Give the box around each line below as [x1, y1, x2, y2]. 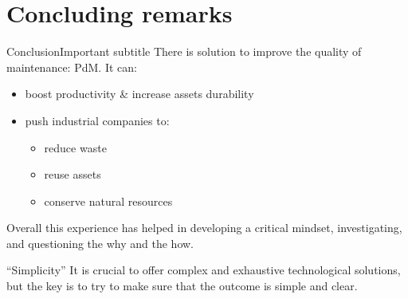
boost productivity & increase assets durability [25, 85, 254, 102]
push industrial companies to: [25, 112, 170, 128]
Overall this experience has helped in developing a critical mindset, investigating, [6, 219, 402, 236]
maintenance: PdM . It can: [6, 58, 137, 75]
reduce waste [44, 139, 107, 155]
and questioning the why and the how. [6, 234, 194, 251]
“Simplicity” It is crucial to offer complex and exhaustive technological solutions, [6, 262, 401, 278]
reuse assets [44, 166, 101, 183]
